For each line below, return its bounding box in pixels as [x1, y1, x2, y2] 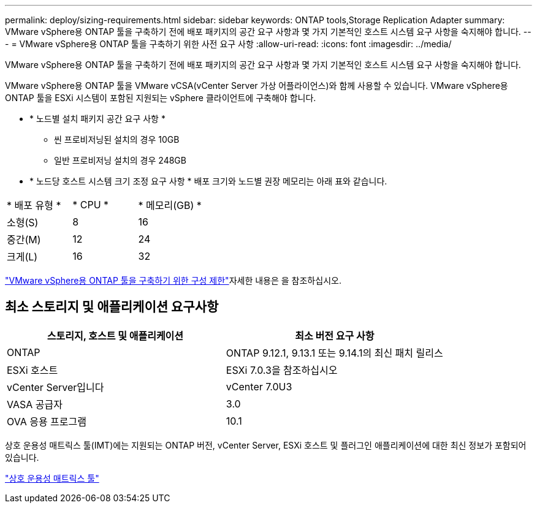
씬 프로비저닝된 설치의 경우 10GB [54, 134, 180, 145]
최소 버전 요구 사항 [295, 329, 375, 342]
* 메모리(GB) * [138, 199, 202, 211]
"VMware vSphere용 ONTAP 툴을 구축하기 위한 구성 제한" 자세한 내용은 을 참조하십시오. [5, 275, 341, 286]
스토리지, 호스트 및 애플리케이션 [47, 329, 184, 342]
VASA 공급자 [7, 398, 63, 411]
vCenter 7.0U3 [226, 380, 292, 393]
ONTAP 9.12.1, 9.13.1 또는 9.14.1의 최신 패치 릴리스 [226, 346, 443, 359]
